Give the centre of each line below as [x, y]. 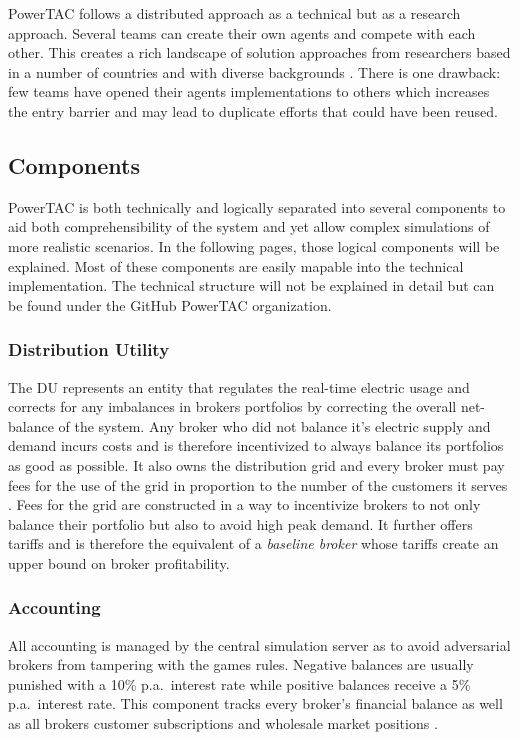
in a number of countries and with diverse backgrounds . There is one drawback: [254, 71]
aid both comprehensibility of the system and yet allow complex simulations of [249, 226]
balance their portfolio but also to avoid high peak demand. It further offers [240, 523]
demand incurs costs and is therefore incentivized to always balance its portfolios [256, 445]
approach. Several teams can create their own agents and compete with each [242, 32]
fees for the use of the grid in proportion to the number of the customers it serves [258, 484]
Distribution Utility [89, 349]
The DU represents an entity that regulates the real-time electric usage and [239, 386]
